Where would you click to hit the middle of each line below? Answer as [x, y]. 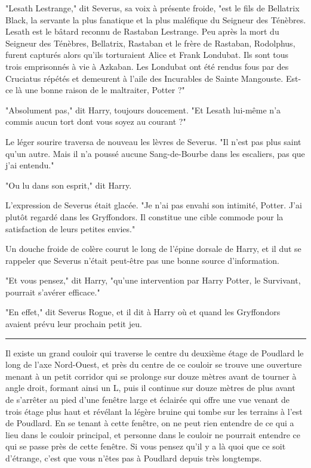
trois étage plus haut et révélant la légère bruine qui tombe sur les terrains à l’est [154, 411]
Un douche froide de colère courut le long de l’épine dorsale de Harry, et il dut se [153, 249]
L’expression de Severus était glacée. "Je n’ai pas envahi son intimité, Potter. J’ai [154, 205]
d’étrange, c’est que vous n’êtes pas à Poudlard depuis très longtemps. [134, 458]
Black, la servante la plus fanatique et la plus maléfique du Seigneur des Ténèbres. [156, 19]
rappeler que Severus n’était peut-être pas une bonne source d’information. [143, 260]
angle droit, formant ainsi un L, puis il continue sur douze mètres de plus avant [150, 388]
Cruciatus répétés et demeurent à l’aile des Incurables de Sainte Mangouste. [144, 78]
